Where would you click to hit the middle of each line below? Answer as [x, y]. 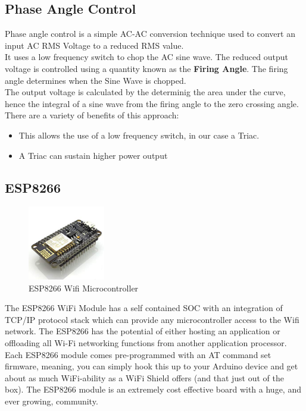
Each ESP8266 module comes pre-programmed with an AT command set [138, 354]
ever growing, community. [51, 401]
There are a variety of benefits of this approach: [92, 115]
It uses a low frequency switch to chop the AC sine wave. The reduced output [146, 57]
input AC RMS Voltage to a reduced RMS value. [94, 45]
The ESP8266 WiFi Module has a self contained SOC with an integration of [144, 308]
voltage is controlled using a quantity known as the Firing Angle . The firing [146, 68]
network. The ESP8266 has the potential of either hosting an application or [143, 331]
